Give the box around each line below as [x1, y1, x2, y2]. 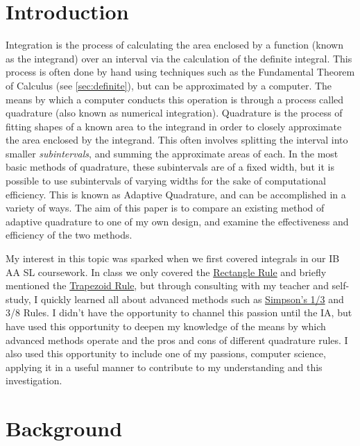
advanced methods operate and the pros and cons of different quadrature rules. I [6, 332, 348, 347]
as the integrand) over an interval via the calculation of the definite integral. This [6, 51, 352, 65]
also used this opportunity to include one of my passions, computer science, [6, 346, 326, 361]
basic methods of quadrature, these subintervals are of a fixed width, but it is [6, 160, 334, 174]
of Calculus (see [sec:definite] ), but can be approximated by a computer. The [6, 78, 332, 92]
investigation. [6, 373, 62, 388]
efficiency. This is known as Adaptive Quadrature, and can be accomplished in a [6, 187, 346, 201]
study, [6, 291, 31, 306]
